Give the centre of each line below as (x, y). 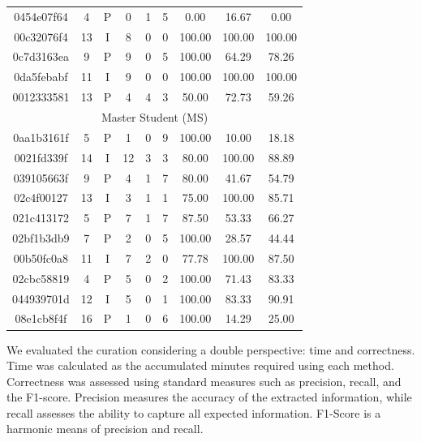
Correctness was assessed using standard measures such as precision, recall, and (204, 381)
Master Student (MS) (155, 116)
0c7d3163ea (41, 56)
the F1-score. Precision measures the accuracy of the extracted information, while (209, 397)
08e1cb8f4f (41, 318)
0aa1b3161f (41, 137)
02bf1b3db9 (41, 238)
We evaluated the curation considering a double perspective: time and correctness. (211, 349)
